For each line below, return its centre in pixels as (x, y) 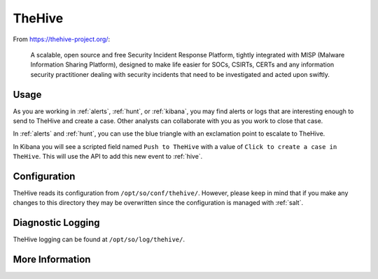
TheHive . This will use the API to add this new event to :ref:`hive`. (108, 157)
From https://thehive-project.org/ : (62, 39)
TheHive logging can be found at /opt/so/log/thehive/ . (99, 239)
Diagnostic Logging (57, 223)
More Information (52, 260)
